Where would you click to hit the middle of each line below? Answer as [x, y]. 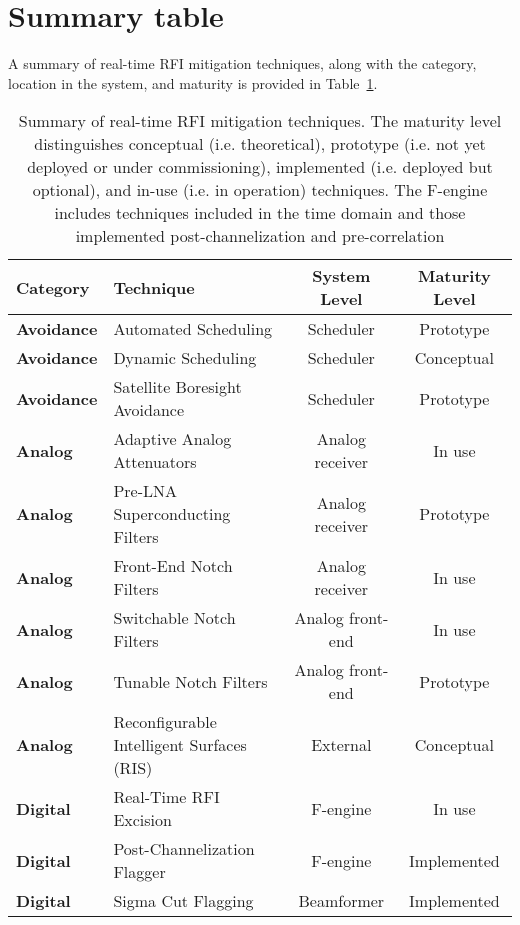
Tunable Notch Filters [190, 681]
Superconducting [172, 514]
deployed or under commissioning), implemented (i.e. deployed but [260, 167]
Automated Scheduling [193, 329]
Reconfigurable [165, 722]
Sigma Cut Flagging [183, 901]
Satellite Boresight [177, 387]
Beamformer [341, 901]
